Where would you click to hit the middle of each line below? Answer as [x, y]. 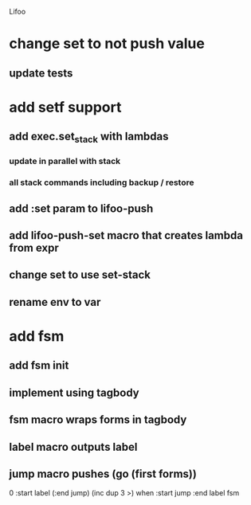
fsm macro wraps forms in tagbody [98, 420]
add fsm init [39, 366]
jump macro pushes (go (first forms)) [103, 474]
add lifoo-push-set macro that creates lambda [126, 235]
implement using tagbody [75, 392]
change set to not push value [107, 44]
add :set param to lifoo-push [81, 208]
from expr [34, 247]
